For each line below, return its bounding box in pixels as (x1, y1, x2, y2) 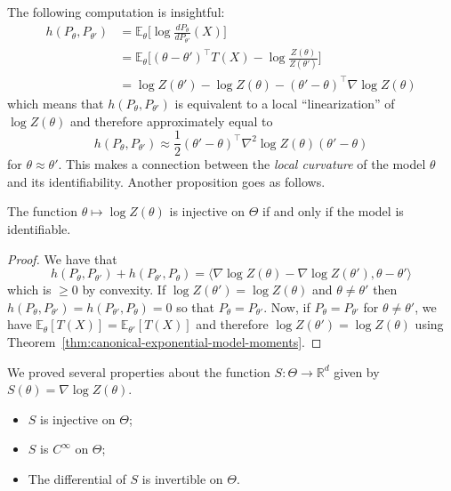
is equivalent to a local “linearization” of (174, 94, 395, 112)
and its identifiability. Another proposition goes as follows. (7, 172, 326, 190)
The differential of (28, 469, 126, 487)
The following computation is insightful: (7, 3, 225, 20)
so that (176, 297, 215, 316)
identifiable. (7, 220, 71, 238)
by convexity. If (82, 280, 166, 299)
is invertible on (141, 469, 223, 487)
